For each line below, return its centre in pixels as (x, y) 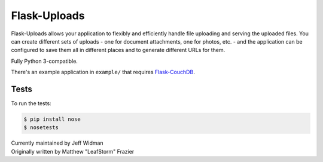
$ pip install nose (52, 119)
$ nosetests (41, 128)
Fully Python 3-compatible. (44, 61)
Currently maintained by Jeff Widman (57, 143)
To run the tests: (31, 103)
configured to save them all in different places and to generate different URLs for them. (118, 50)
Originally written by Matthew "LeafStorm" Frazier (73, 151)
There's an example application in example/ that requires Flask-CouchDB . (103, 72)
